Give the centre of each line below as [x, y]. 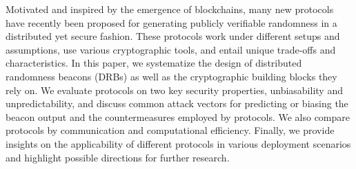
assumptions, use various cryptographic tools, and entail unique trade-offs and [171, 49]
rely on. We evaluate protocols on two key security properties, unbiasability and [174, 90]
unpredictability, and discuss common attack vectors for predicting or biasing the [177, 103]
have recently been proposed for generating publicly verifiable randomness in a [171, 22]
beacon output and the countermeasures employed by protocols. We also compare [178, 116]
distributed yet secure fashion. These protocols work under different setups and [173, 36]
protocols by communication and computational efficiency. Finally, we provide [170, 130]
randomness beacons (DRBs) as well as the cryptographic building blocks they [171, 76]
